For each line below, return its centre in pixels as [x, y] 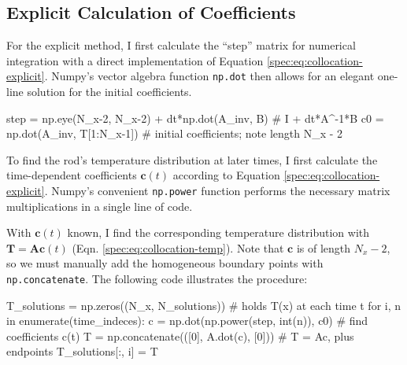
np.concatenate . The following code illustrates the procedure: [157, 279]
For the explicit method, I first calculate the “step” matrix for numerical [181, 45]
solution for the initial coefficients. [109, 92]
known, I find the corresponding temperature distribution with [218, 232]
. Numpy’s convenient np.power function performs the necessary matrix [217, 191]
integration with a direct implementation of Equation [135, 60]
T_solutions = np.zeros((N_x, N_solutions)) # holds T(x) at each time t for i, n [204, 305]
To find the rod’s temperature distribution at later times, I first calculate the [192, 159]
